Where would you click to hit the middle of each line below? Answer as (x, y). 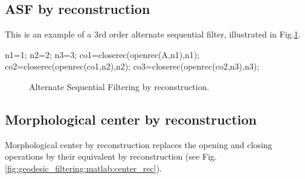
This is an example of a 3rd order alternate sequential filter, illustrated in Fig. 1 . (153, 34)
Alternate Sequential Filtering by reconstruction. (119, 86)
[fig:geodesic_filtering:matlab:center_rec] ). (83, 168)
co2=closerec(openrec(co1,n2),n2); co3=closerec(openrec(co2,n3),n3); (132, 66)
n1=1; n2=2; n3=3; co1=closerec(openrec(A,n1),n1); (102, 54)
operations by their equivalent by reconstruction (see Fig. (111, 156)
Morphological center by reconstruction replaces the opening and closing (139, 144)
